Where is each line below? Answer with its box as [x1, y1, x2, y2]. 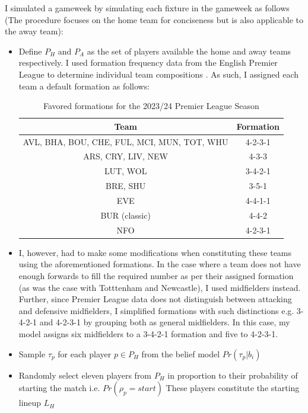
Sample [18, 347, 46, 360]
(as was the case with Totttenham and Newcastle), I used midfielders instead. [18, 281, 301, 293]
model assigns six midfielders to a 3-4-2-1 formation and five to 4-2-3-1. [18, 327, 278, 340]
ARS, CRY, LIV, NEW [83, 150, 169, 162]
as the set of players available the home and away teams [87, 44, 291, 57]
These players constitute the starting [166, 382, 300, 394]
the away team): [5, 25, 63, 37]
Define [18, 44, 42, 57]
